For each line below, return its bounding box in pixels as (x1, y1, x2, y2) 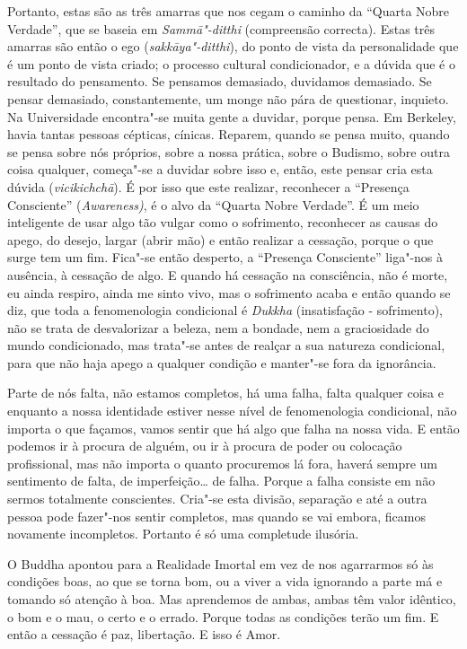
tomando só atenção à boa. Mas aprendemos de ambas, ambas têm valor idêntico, (7, 590, 456, 608)
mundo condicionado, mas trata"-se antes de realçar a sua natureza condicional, (7, 336, 445, 355)
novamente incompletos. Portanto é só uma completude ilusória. (7, 524, 359, 543)
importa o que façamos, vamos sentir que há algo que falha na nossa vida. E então (7, 418, 460, 437)
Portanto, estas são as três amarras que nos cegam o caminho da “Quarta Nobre (7, 2, 450, 20)
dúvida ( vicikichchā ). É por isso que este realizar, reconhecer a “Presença (7, 177, 410, 196)
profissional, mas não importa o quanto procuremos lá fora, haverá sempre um (7, 453, 437, 472)
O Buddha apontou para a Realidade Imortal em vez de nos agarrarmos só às (7, 554, 434, 573)
